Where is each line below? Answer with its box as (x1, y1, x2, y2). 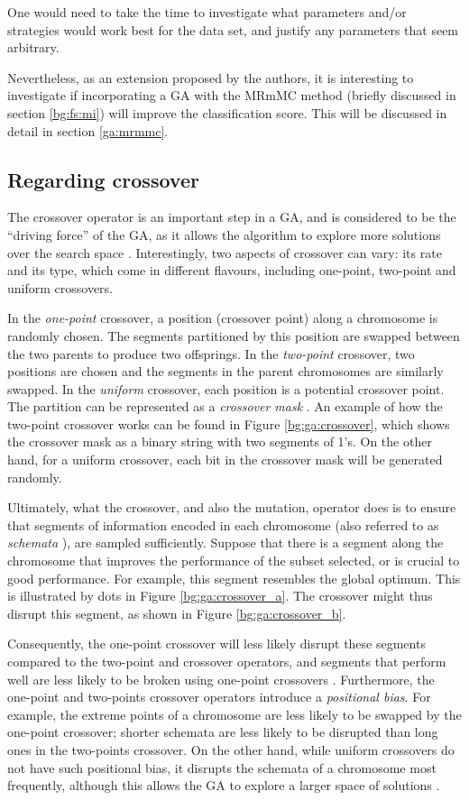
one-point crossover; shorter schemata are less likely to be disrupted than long (7, 722, 438, 741)
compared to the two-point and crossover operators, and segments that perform (7, 652, 446, 671)
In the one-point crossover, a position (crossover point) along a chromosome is (7, 308, 438, 327)
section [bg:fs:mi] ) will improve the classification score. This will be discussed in (7, 103, 447, 122)
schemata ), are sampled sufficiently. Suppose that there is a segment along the (7, 533, 444, 552)
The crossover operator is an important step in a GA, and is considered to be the (7, 207, 456, 226)
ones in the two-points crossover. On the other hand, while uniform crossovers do (7, 740, 455, 759)
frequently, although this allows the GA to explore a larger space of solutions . (7, 776, 440, 795)
